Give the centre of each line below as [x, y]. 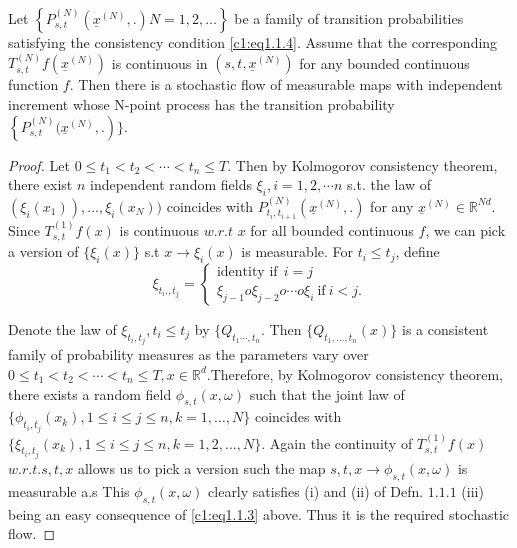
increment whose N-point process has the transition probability [201, 104]
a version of [43, 251]
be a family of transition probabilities [349, 18]
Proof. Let [39, 164]
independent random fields [171, 184]
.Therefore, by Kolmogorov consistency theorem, [355, 373]
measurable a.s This [69, 490]
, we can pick [465, 229]
